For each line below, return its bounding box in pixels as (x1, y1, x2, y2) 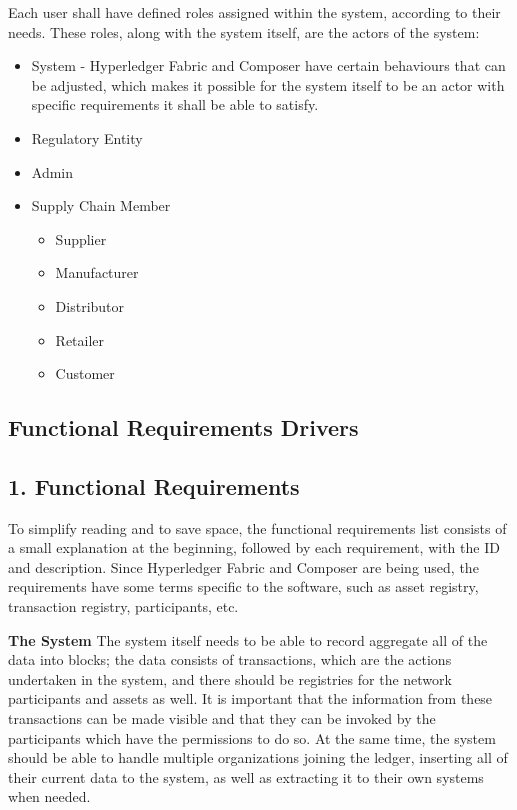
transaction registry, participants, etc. (8, 596, 239, 617)
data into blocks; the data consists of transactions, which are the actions (8, 649, 452, 670)
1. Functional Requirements (8, 470, 300, 501)
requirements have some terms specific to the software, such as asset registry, (8, 576, 479, 597)
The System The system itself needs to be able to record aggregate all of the (8, 629, 488, 650)
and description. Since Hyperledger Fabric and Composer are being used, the (8, 556, 479, 577)
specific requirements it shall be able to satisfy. (31, 94, 319, 115)
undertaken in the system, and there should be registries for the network (8, 668, 452, 689)
